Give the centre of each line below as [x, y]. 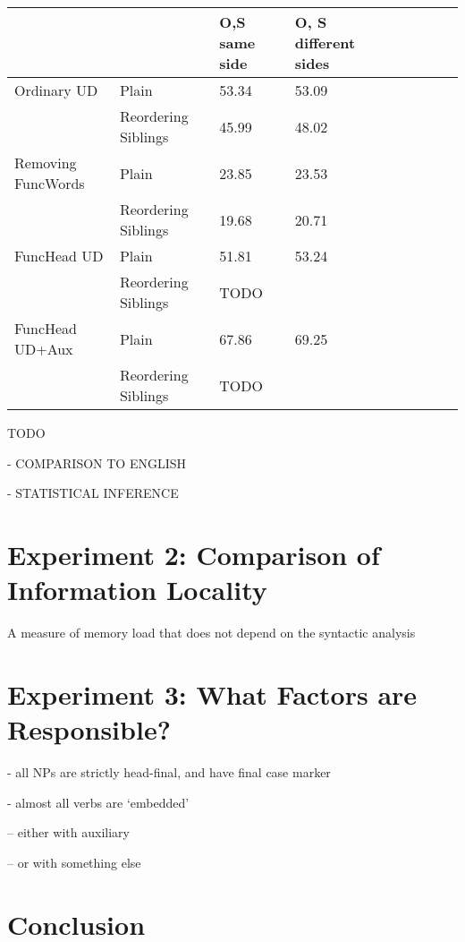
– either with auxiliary [68, 832]
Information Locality [137, 590]
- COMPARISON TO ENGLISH [97, 462]
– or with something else [74, 862]
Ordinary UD [56, 90]
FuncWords [50, 183]
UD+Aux [44, 349]
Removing [46, 163]
